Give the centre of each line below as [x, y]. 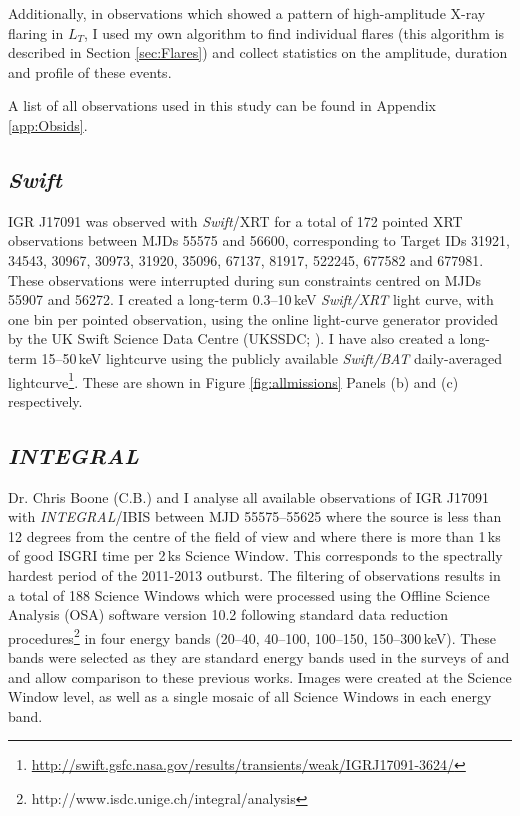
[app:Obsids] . [48, 124]
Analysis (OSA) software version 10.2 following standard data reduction [228, 614]
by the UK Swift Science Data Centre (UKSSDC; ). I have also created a [231, 338]
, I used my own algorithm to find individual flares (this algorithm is [294, 32]
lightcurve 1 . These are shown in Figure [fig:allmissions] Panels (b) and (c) [233, 380]
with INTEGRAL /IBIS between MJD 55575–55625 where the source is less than [255, 516]
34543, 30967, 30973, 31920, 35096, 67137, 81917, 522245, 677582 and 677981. [246, 259]
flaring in [36, 32]
